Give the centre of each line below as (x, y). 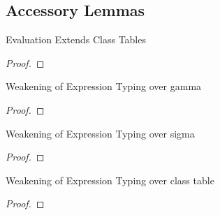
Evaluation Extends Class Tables (76, 39)
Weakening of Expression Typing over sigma (100, 133)
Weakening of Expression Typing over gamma (104, 86)
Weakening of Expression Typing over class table (110, 180)
